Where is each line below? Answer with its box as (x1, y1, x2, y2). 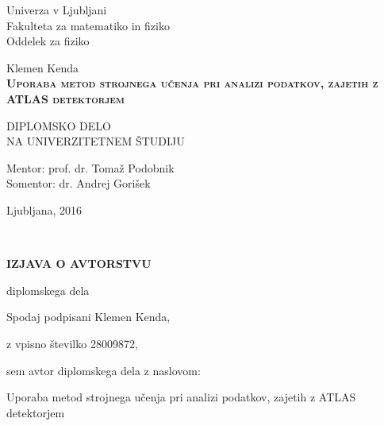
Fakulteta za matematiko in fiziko (6, 17, 170, 33)
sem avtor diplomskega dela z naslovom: (6, 362, 201, 378)
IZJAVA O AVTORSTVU (6, 255, 152, 272)
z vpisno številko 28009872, (6, 335, 138, 351)
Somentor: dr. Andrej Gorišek (6, 175, 151, 192)
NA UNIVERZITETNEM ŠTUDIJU (6, 133, 185, 149)
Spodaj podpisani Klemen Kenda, (6, 308, 171, 325)
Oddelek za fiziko (6, 33, 90, 49)
